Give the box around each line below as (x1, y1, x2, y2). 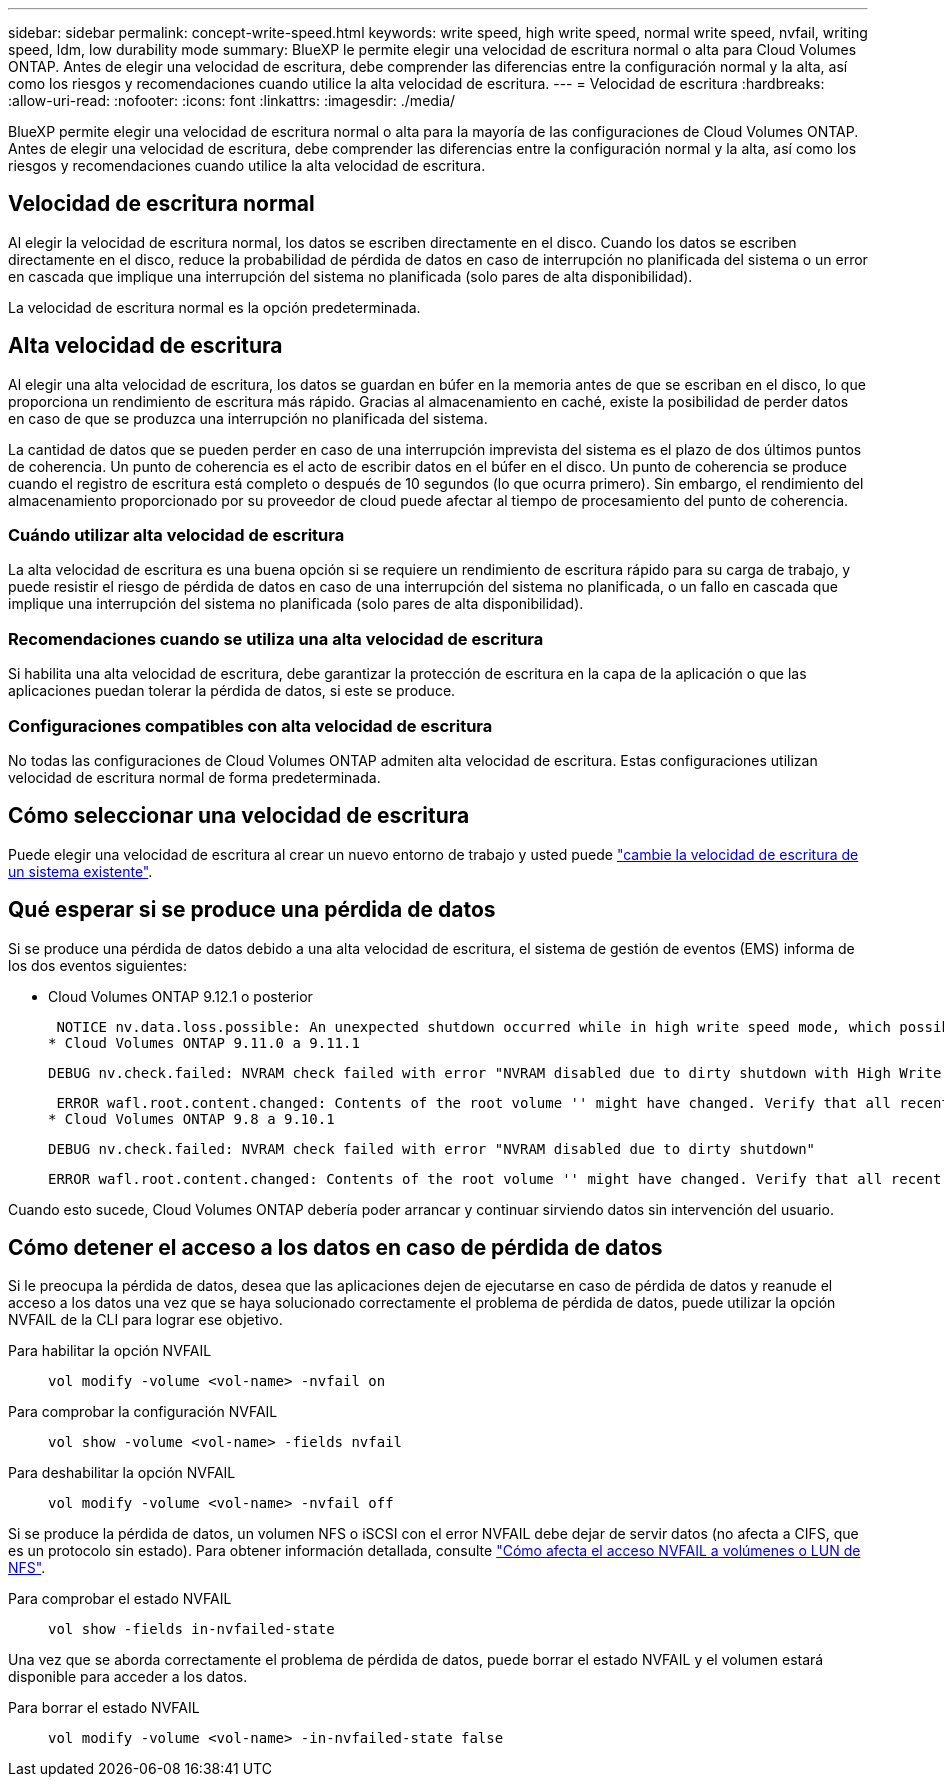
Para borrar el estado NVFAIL (8, 1699, 200, 1717)
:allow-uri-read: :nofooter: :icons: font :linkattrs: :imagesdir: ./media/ (8, 92, 456, 109)
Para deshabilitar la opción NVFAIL (8, 1464, 236, 1482)
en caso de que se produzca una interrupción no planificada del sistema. (8, 409, 488, 427)
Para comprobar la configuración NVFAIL (8, 1403, 278, 1421)
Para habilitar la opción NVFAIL (8, 1342, 212, 1360)
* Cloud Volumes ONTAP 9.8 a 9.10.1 (48, 1110, 335, 1127)
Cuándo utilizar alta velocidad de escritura (8, 525, 345, 546)
